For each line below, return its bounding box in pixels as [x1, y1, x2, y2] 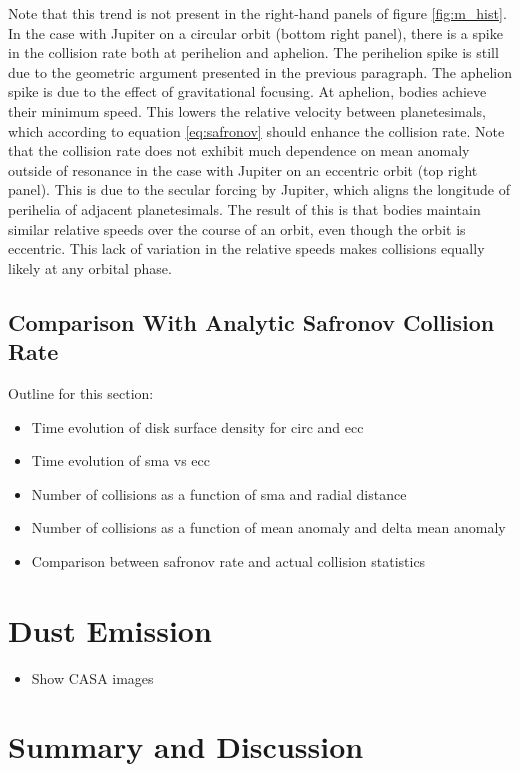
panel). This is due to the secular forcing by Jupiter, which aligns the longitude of [8, 179, 510, 200]
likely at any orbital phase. [8, 257, 172, 278]
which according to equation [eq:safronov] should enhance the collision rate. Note [8, 120, 505, 141]
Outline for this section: [8, 382, 154, 403]
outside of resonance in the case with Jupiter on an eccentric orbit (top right [8, 159, 478, 180]
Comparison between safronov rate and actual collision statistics [31, 550, 426, 571]
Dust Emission [8, 609, 212, 650]
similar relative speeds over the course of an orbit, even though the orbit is [8, 218, 466, 239]
